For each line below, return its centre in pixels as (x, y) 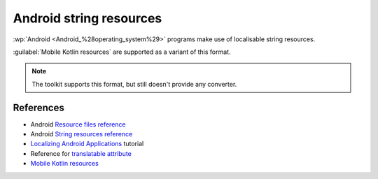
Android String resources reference (82, 134)
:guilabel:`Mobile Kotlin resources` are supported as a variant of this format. (122, 52)
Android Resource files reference (78, 124)
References (38, 107)
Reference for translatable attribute (81, 153)
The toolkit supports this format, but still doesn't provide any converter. (134, 84)
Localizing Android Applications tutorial (87, 144)
